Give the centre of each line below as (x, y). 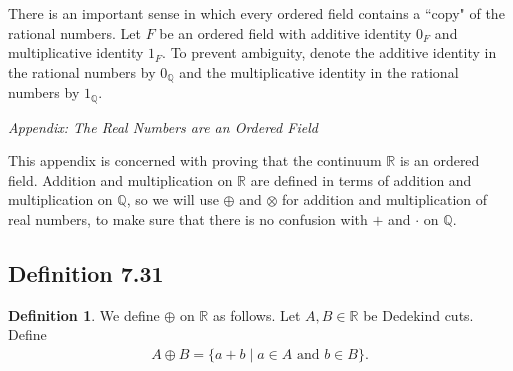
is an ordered (439, 160)
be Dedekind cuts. (418, 314)
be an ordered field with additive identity (285, 32)
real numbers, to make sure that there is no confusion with (188, 219)
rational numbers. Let (74, 32)
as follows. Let (256, 314)
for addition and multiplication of (384, 199)
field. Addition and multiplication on (120, 179)
